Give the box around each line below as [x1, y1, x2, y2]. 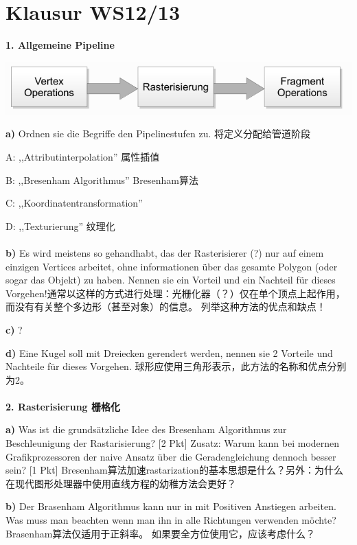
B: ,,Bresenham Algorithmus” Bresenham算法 [5, 172, 198, 187]
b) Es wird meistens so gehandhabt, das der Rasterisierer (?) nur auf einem [5, 245, 324, 259]
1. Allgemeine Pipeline [5, 38, 115, 52]
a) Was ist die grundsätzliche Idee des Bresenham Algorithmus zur [5, 422, 287, 437]
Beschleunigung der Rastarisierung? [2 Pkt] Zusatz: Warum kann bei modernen [5, 436, 340, 450]
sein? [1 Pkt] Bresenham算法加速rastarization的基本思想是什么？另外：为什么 [5, 463, 343, 477]
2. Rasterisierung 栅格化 [5, 399, 121, 413]
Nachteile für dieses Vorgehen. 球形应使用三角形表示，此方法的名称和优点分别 [5, 359, 347, 373]
